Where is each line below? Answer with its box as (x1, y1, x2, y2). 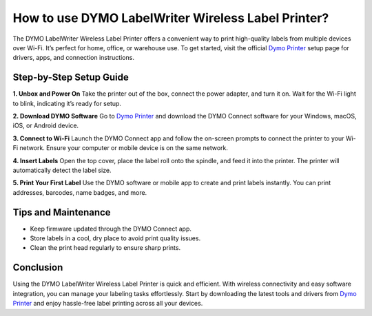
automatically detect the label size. (12, 166, 112, 174)
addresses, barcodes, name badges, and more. (12, 188, 147, 196)
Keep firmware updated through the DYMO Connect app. (30, 224, 192, 233)
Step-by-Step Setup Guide (12, 72, 129, 83)
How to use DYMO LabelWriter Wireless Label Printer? (12, 10, 329, 25)
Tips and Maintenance (12, 207, 111, 218)
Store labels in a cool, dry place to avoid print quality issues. (30, 234, 201, 242)
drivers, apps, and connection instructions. (12, 54, 134, 62)
